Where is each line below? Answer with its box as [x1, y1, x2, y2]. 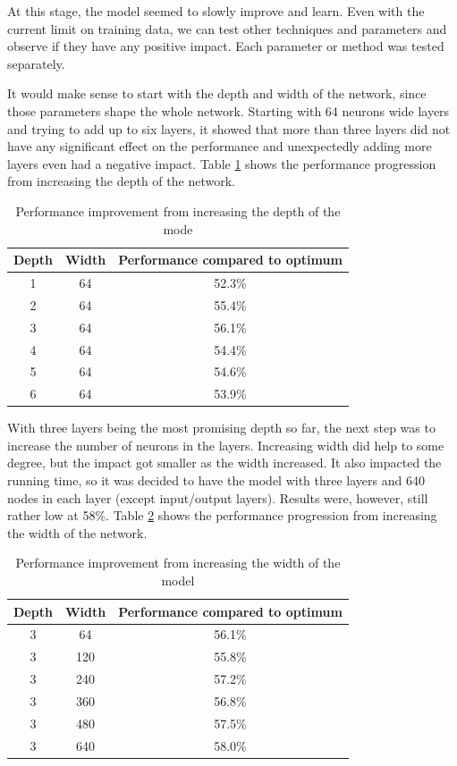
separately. [7, 54, 65, 72]
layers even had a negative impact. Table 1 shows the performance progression [7, 154, 436, 173]
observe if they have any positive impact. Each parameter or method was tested [7, 37, 444, 55]
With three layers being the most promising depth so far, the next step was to [7, 418, 436, 437]
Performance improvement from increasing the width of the [15, 553, 341, 572]
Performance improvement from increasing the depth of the [15, 201, 341, 220]
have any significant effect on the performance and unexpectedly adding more [7, 137, 432, 156]
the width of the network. [7, 523, 148, 542]
